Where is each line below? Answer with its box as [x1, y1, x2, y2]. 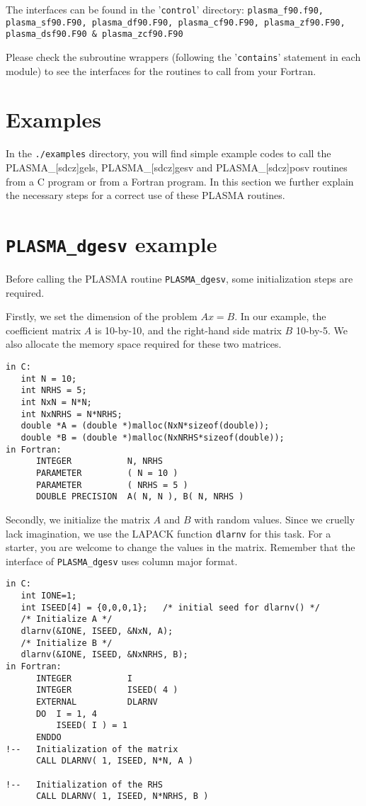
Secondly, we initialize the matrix [6, 511, 150, 526]
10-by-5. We [295, 322, 348, 337]
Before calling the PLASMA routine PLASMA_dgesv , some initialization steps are [6, 271, 353, 286]
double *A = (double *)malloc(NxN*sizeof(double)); [21, 421, 270, 431]
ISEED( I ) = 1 [56, 720, 127, 731]
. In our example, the [234, 309, 326, 324]
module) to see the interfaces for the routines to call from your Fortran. [6, 63, 316, 78]
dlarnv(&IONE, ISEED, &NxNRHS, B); [21, 649, 188, 660]
